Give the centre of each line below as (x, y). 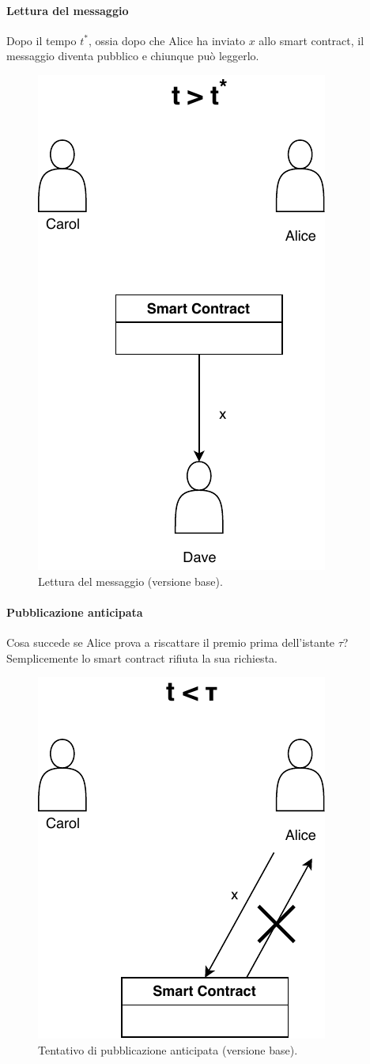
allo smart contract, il (311, 40)
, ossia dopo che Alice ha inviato (166, 40)
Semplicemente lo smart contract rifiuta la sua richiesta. (142, 657)
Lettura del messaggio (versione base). (130, 581)
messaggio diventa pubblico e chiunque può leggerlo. (133, 56)
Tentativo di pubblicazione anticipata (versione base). (168, 1049)
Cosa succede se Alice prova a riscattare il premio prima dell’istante (171, 642)
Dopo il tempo (42, 40)
